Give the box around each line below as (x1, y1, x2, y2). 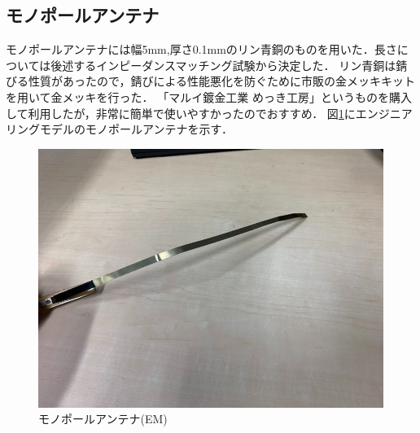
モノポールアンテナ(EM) (38, 410, 168, 427)
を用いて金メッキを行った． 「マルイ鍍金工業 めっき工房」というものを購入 (6, 88, 412, 105)
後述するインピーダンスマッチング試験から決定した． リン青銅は (50, 56, 396, 73)
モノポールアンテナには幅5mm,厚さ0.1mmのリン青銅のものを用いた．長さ (6, 41, 397, 58)
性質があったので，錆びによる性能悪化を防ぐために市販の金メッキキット (28, 72, 416, 90)
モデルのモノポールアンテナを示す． (39, 120, 233, 138)
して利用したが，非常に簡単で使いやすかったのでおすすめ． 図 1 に (6, 104, 356, 121)
